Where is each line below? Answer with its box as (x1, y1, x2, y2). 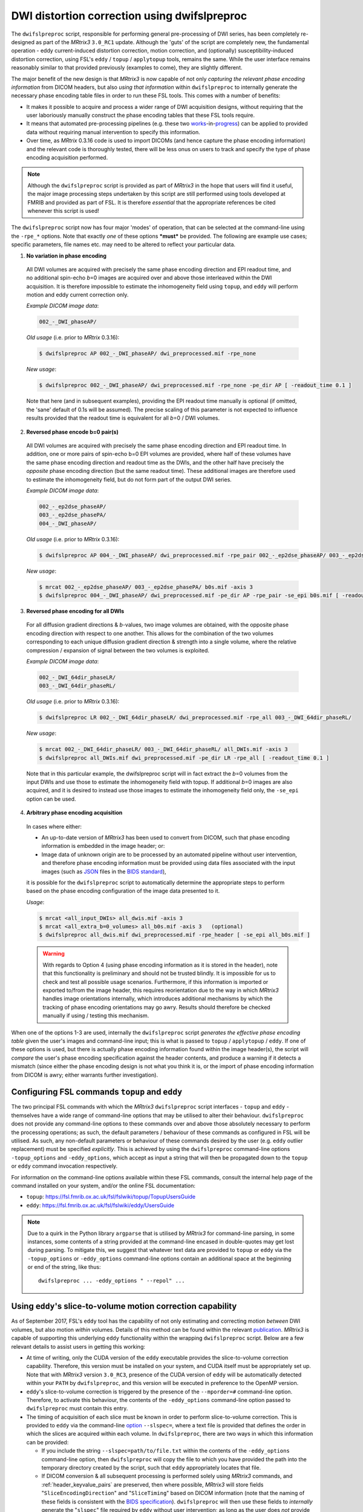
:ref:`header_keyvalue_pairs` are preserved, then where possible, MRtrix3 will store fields (41, 1481, 264, 1488)
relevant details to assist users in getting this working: (11, 1343, 145, 1350)
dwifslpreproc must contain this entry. (26, 1405, 128, 1412)
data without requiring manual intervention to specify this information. (26, 128, 200, 135)
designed (11, 38, 35, 45)
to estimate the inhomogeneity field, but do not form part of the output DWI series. (26, 475, 232, 483)
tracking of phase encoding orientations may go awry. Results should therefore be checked (42, 1003, 270, 1011)
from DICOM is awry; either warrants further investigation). (11, 1071, 159, 1078)
